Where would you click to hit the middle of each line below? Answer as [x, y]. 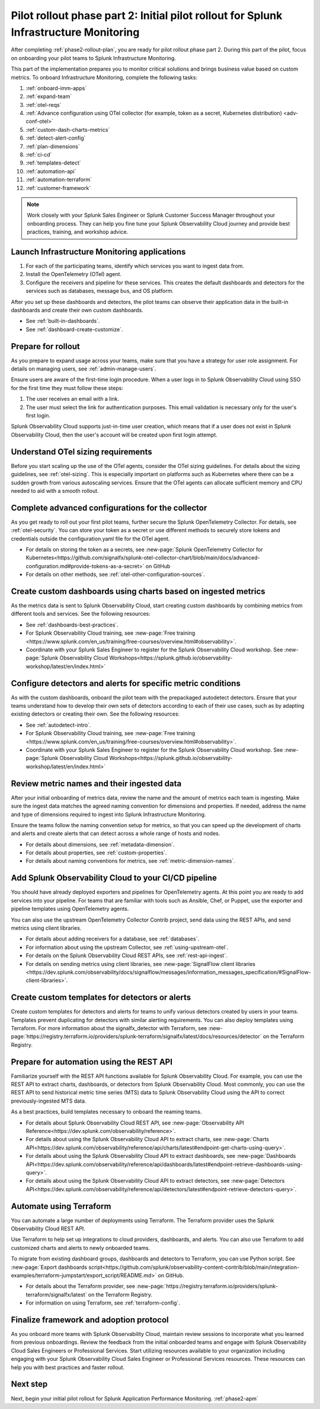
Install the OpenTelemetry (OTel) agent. [73, 274]
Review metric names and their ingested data [96, 783]
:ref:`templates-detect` [53, 163]
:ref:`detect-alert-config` [56, 138]
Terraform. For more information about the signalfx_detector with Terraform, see [109, 1028]
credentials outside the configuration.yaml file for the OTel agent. [90, 539]
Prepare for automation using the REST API [92, 1062]
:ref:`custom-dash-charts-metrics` [68, 129]
